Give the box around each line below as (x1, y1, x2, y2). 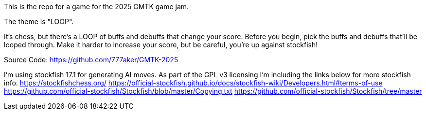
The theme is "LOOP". (4, 17, 74, 26)
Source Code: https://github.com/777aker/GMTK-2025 (4, 56, 178, 64)
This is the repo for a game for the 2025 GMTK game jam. (4, 2, 189, 11)
